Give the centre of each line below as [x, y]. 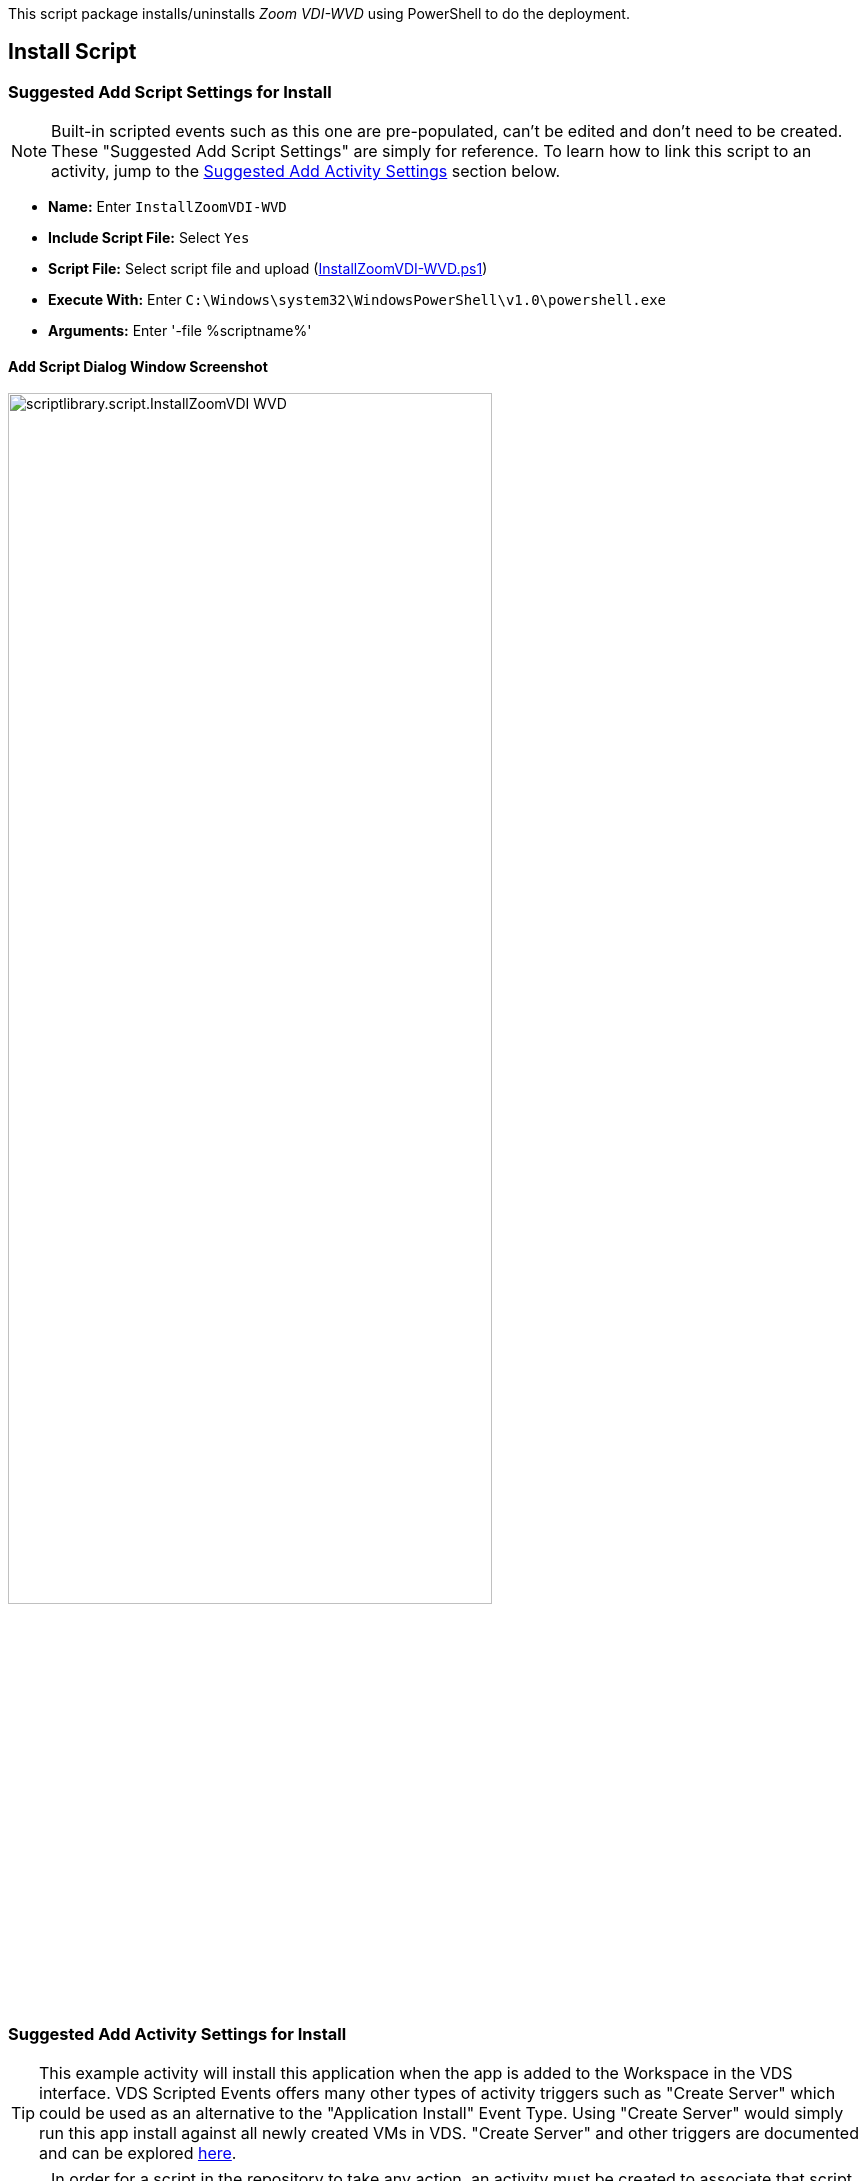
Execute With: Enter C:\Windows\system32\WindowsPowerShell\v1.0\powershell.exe [357, 300]
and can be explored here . [138, 2153]
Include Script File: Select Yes [149, 238]
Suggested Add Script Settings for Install [170, 91]
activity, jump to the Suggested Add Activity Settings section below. [306, 171]
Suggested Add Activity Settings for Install [177, 2033]
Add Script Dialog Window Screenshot [138, 366]
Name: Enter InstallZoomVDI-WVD [167, 207]
